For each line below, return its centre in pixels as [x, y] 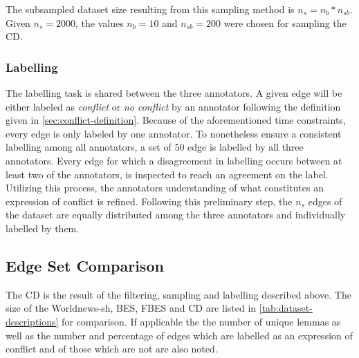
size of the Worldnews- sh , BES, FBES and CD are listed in [131, 308]
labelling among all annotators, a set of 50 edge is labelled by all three [155, 147]
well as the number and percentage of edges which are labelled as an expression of [179, 335]
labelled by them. [43, 228]
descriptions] [32, 321]
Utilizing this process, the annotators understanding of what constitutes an [165, 188]
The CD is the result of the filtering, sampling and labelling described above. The [178, 294]
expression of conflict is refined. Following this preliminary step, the [149, 201]
